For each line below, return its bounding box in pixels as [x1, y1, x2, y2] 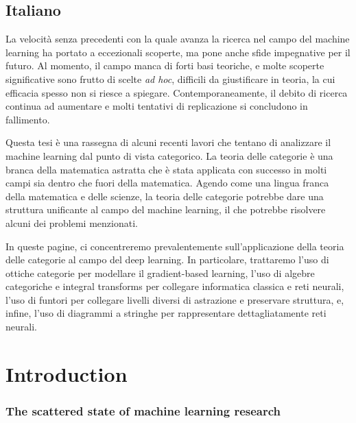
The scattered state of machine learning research [5, 402, 281, 419]
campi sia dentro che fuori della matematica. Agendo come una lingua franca [5, 176, 329, 190]
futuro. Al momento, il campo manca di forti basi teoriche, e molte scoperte [5, 58, 324, 73]
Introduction [5, 359, 128, 387]
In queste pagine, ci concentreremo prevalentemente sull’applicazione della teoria [5, 239, 344, 253]
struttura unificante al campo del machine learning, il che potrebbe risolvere [5, 202, 326, 217]
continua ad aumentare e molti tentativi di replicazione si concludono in [5, 99, 308, 113]
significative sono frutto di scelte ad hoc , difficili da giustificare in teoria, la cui [5, 71, 335, 86]
